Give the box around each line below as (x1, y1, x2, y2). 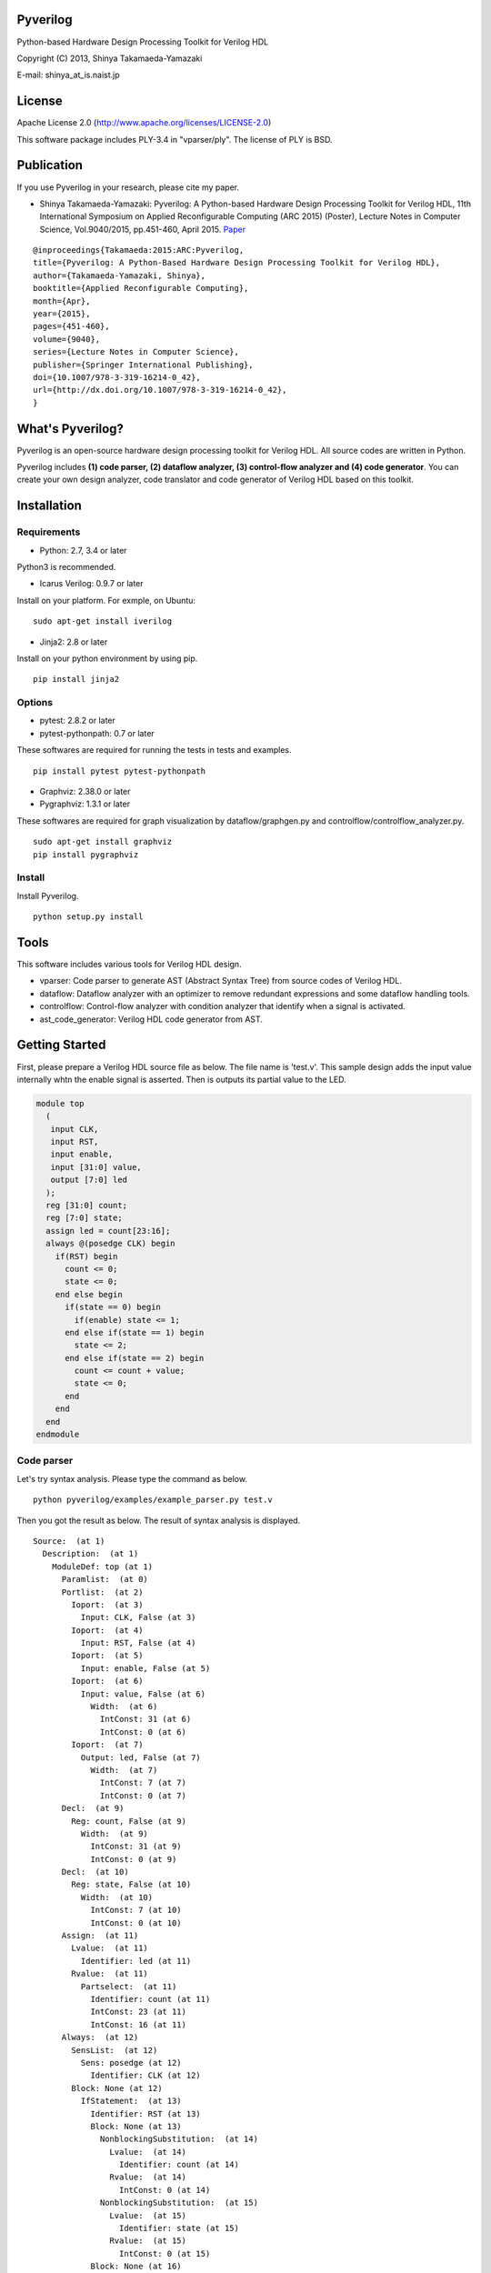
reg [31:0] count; (45, 1200, 127, 1210)
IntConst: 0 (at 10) (90, 1918, 182, 1928)
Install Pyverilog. (16, 890, 79, 901)
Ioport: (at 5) (71, 1650, 144, 1661)
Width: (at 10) (80, 1892, 154, 1902)
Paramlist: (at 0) (61, 1574, 149, 1585)
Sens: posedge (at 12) (80, 2058, 182, 2068)
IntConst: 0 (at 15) (118, 2248, 211, 2258)
